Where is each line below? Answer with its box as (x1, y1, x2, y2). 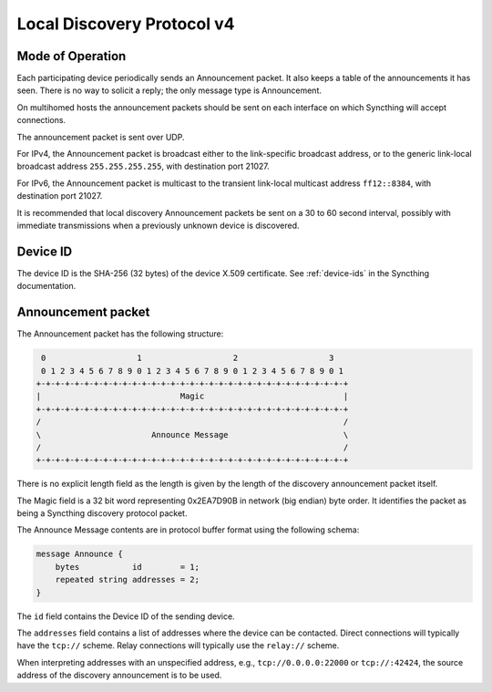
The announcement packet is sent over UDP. (16, 131, 185, 142)
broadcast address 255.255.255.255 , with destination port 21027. (16, 160, 271, 172)
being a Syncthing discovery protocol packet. (16, 508, 188, 519)
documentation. (16, 281, 77, 292)
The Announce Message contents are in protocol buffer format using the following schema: (16, 524, 360, 535)
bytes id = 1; (55, 562, 200, 572)
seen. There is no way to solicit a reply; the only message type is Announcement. (16, 85, 323, 96)
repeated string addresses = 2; (55, 574, 200, 585)
